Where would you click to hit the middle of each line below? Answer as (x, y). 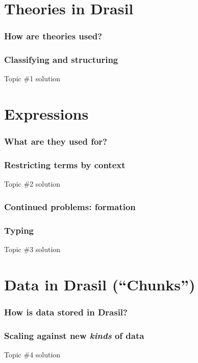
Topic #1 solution (32, 78)
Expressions (46, 114)
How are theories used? (53, 36)
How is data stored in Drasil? (66, 312)
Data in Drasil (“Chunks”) (100, 284)
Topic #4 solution (32, 355)
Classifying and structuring (61, 60)
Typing (19, 230)
